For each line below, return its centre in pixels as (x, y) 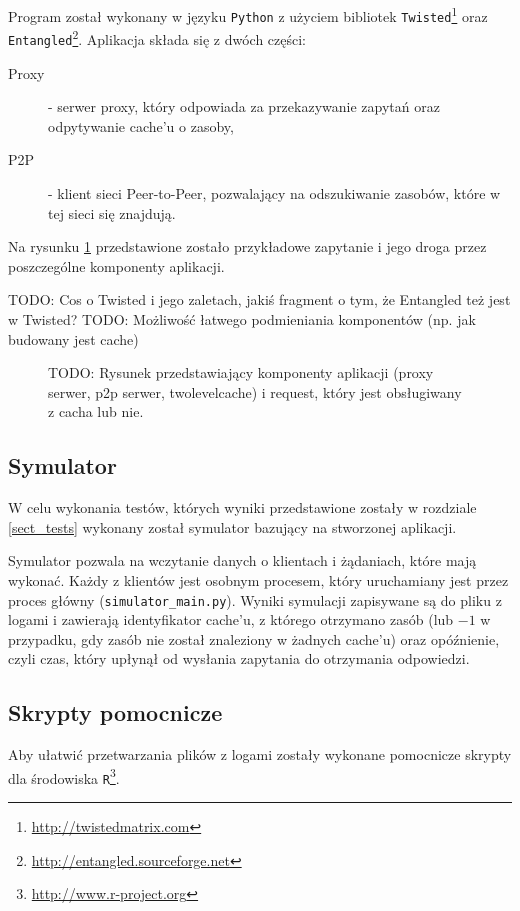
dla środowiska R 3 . (64, 776)
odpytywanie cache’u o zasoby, (141, 125)
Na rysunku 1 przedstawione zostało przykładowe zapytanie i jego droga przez (247, 246)
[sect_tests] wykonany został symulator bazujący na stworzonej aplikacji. (232, 526)
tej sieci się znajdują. (112, 212)
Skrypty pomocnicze (115, 712)
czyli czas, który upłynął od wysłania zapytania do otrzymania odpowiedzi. (239, 658)
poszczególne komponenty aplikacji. (116, 265)
